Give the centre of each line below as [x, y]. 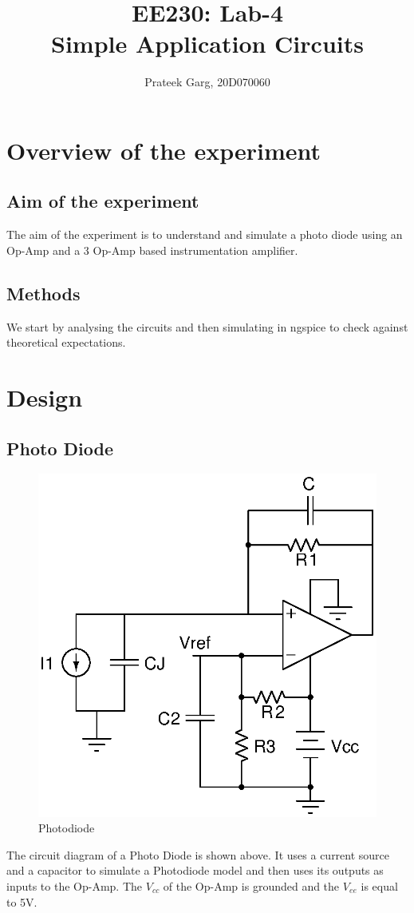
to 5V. [22, 901]
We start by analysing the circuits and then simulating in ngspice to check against [207, 326]
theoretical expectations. [66, 342]
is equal [379, 886]
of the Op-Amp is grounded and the [251, 886]
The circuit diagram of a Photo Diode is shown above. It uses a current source [198, 854]
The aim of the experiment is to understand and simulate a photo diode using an [205, 234]
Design [45, 397]
